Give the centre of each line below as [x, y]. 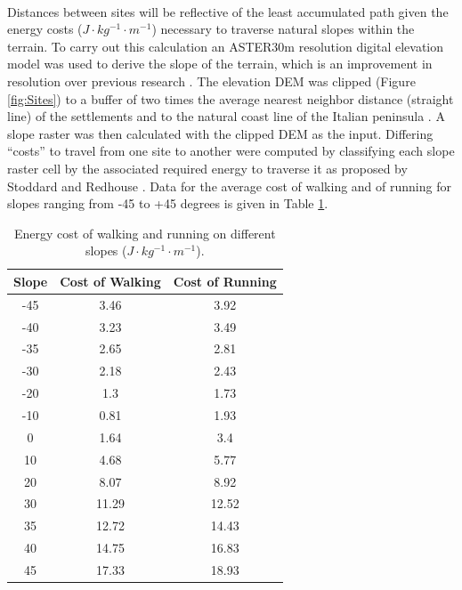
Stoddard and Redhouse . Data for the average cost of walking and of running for [229, 186]
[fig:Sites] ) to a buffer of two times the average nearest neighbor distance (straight [231, 98]
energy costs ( [45, 29]
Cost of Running [225, 281]
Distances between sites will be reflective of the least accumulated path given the [228, 11]
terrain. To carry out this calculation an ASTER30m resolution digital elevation [225, 46]
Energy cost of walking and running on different [145, 233]
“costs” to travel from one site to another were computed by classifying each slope [231, 151]
